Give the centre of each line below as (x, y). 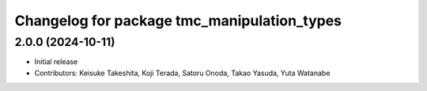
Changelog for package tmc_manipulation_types (178, 21)
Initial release (56, 62)
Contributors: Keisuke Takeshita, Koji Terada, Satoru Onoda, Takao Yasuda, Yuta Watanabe (182, 73)
